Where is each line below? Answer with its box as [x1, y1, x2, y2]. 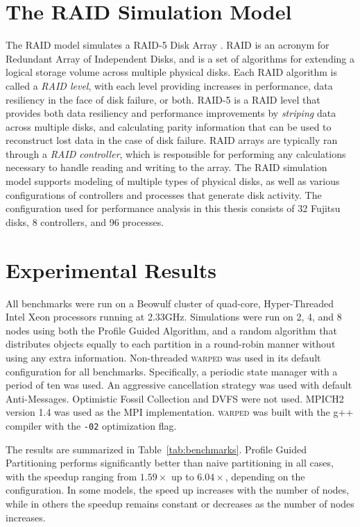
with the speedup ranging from [6, 469, 137, 483]
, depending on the [225, 469, 305, 483]
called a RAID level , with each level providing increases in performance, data [6, 78, 333, 92]
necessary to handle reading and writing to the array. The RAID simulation [6, 160, 327, 175]
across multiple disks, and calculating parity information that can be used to [6, 119, 332, 133]
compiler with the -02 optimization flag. [6, 418, 177, 432]
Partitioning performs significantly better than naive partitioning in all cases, [6, 455, 334, 470]
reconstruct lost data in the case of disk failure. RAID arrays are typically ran [6, 133, 338, 147]
